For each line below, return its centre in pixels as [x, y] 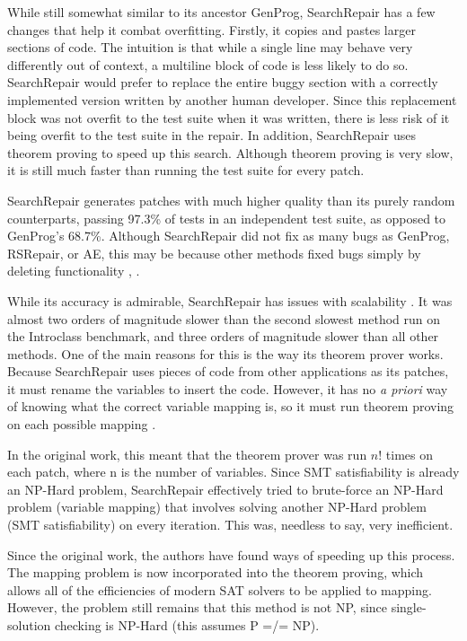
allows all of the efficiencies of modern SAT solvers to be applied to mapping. [220, 589]
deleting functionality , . [74, 271]
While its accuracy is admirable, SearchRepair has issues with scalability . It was [230, 300]
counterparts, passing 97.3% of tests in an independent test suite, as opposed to [227, 218]
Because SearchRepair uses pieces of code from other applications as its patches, [228, 371]
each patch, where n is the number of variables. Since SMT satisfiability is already [233, 472]
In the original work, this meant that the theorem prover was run [187, 454]
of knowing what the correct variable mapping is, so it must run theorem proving [231, 406]
